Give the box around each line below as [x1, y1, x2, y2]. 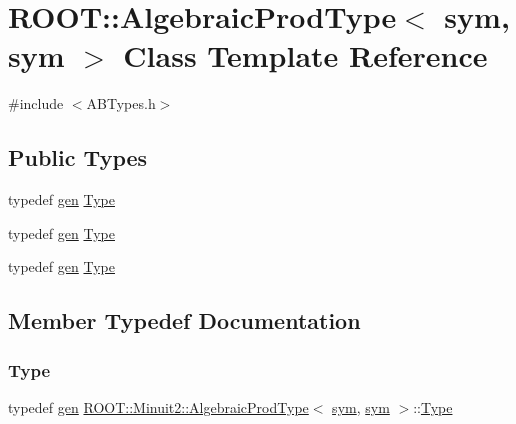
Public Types [8, 142, 148, 173]
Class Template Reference [123, 35, 488, 76]
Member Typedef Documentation [8, 305, 361, 336]
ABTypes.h [86, 93, 156, 114]
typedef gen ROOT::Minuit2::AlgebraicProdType [8, 396, 309, 417]
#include [8, 93, 64, 114]
